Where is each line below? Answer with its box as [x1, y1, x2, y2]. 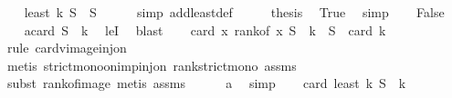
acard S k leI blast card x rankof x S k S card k [24, 20, 386, 39]
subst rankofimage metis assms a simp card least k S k [6, 73, 406, 93]
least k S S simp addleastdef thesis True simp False [24, 3, 445, 21]
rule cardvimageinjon [6, 38, 127, 57]
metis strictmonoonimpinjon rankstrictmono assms [6, 55, 297, 74]
